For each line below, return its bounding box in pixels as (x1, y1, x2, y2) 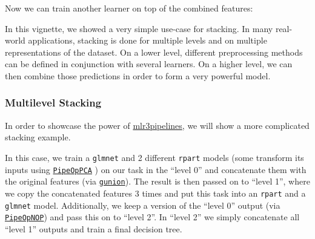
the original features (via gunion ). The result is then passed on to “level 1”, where (5, 175, 310, 188)
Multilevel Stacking (5, 95, 102, 110)
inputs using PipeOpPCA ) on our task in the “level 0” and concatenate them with (5, 163, 307, 175)
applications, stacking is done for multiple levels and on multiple (28, 34, 267, 47)
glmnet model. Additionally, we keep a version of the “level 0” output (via (5, 198, 280, 211)
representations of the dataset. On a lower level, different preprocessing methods (5, 45, 303, 58)
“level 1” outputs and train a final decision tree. (5, 222, 182, 235)
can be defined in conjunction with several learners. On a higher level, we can (5, 57, 293, 70)
